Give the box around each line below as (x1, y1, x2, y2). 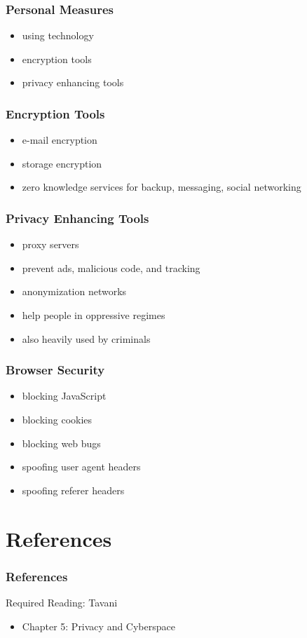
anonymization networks (22, 284, 127, 299)
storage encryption (22, 156, 102, 170)
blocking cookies (22, 412, 93, 426)
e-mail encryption (22, 133, 97, 147)
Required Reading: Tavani (6, 595, 118, 609)
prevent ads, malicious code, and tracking (22, 260, 200, 275)
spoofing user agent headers (22, 459, 141, 474)
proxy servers (22, 237, 79, 252)
